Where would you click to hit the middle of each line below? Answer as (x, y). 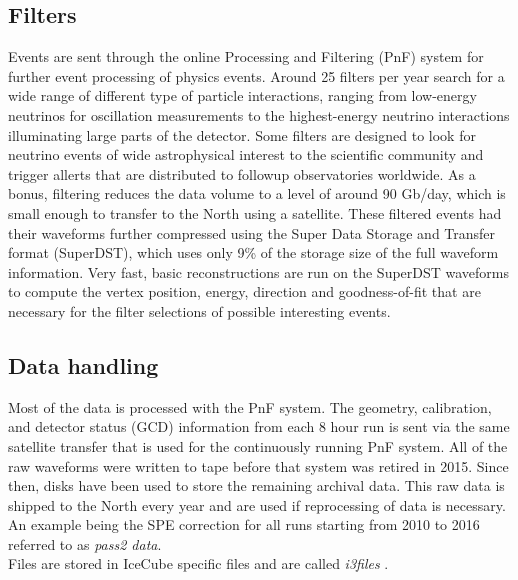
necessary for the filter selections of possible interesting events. (199, 310)
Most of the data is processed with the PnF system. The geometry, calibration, (250, 406)
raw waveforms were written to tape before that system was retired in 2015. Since (258, 465)
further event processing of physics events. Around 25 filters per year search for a (256, 75)
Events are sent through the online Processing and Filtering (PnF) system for (246, 56)
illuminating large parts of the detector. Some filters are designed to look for (242, 134)
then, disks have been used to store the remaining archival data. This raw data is (256, 485)
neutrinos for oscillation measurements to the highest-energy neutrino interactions (259, 114)
